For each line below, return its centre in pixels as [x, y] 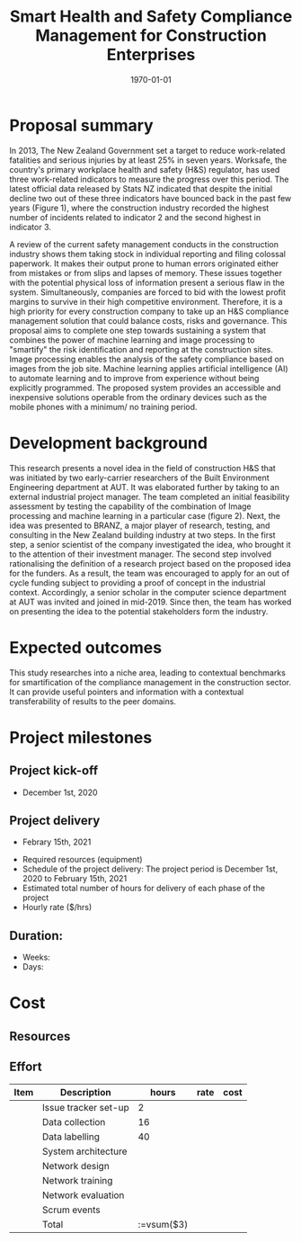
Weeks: [36, 957]
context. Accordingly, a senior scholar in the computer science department [148, 592]
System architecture [84, 1151]
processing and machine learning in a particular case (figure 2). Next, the [145, 515]
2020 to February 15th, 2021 [75, 879]
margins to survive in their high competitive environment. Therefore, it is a [146, 301]
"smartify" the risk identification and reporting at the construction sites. [142, 349]
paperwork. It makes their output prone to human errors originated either [144, 264]
